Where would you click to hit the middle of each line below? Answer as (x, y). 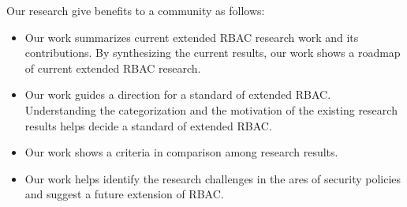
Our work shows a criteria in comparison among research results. (181, 152)
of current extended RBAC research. (113, 68)
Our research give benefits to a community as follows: (136, 10)
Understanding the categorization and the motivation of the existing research (211, 109)
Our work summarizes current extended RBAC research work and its (192, 37)
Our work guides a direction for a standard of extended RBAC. (178, 94)
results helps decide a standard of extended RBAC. (148, 125)
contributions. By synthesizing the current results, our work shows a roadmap (213, 53)
